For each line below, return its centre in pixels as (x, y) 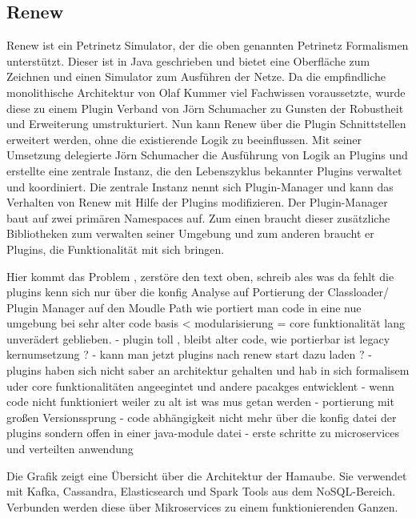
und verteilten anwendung (70, 449)
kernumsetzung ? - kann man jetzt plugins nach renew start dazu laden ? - (189, 354)
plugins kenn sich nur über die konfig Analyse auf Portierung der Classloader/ (198, 292)
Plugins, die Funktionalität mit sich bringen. (116, 249)
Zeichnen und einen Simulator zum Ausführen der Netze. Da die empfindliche (196, 76)
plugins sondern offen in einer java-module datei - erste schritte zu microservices (203, 433)
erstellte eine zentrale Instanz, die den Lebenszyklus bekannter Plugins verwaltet (204, 170)
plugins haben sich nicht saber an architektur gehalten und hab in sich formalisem (208, 370)
